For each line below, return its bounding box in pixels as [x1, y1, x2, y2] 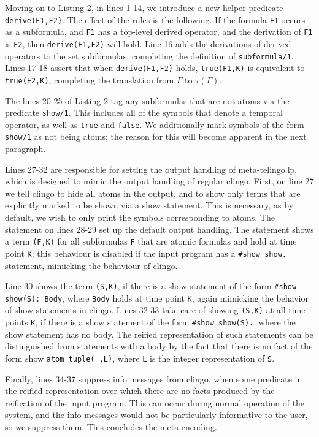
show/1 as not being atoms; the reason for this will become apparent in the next [5, 130, 307, 143]
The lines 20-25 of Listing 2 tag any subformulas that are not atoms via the [5, 94, 290, 107]
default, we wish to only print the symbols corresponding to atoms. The [5, 211, 275, 224]
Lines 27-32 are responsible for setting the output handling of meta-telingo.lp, [5, 162, 298, 175]
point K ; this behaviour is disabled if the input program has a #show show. [5, 246, 286, 259]
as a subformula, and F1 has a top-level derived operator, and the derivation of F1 [5, 25, 313, 38]
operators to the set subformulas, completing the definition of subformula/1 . [5, 49, 294, 62]
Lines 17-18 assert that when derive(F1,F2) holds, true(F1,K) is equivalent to [5, 61, 305, 74]
